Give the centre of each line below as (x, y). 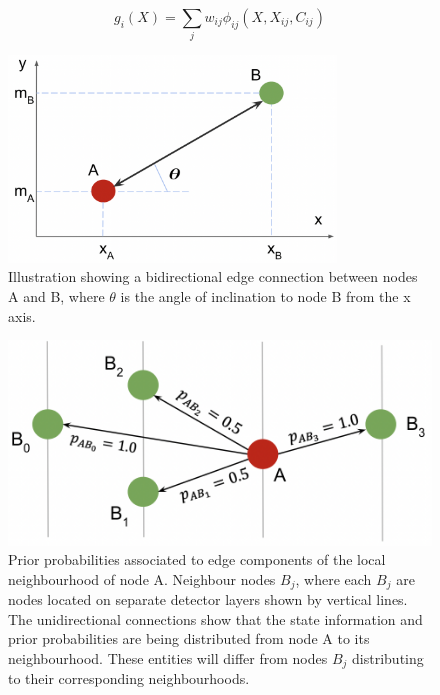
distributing (388, 658)
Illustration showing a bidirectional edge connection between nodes (213, 276)
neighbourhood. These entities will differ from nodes (168, 658)
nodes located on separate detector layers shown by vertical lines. (208, 599)
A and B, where (56, 295)
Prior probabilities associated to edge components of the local (197, 559)
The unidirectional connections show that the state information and (215, 618)
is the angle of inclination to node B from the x (265, 295)
